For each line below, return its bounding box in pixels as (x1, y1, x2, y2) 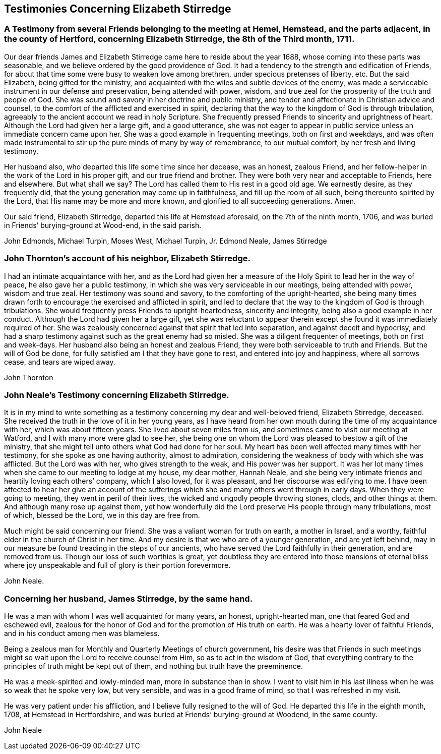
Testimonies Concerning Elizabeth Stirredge (4, 3, 231, 15)
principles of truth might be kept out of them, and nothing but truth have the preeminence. (4, 662, 303, 671)
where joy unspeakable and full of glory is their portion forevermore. (4, 561, 231, 570)
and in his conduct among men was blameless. (4, 629, 160, 638)
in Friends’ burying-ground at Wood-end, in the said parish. (4, 220, 202, 229)
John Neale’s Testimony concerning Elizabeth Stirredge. (4, 389, 229, 400)
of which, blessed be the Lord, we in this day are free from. (4, 511, 200, 520)
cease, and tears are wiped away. (4, 357, 115, 366)
